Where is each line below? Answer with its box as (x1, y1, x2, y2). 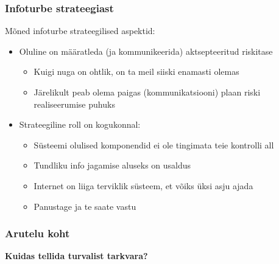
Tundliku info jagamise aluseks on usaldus (34, 159, 191, 172)
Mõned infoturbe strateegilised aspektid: (5, 24, 155, 37)
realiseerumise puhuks (34, 97, 115, 110)
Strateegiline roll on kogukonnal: (19, 118, 141, 131)
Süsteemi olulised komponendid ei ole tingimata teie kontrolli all (34, 138, 274, 151)
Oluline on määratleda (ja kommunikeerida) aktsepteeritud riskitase (19, 44, 273, 57)
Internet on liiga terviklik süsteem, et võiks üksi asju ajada (34, 179, 253, 192)
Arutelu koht (5, 226, 70, 241)
